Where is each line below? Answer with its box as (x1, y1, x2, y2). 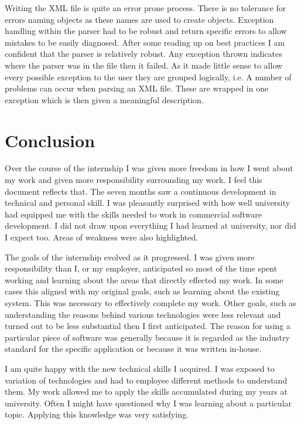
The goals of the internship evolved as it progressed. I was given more (5, 250, 255, 263)
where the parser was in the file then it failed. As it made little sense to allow (5, 59, 283, 71)
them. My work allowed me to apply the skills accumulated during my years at (5, 385, 288, 398)
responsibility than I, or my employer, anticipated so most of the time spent (5, 262, 278, 274)
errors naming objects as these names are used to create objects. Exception (5, 13, 274, 25)
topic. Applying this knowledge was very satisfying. (5, 408, 189, 420)
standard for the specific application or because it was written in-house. (5, 342, 262, 355)
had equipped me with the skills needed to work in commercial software (5, 208, 262, 220)
